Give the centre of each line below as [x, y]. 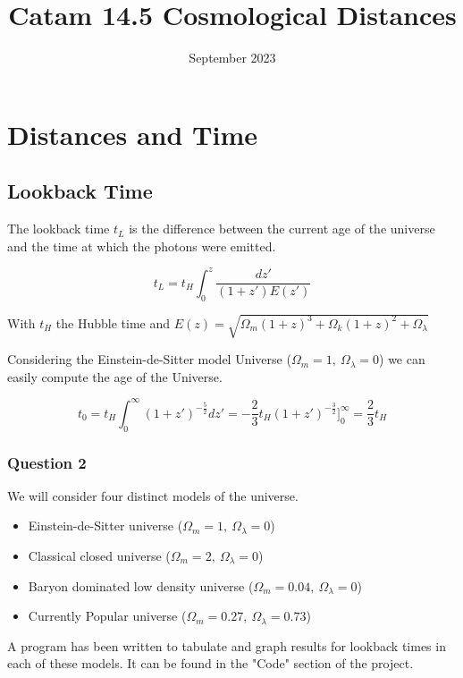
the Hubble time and [113, 322]
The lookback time [59, 229]
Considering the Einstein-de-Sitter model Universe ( [149, 359]
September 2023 [232, 58]
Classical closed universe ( [99, 556]
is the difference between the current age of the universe [282, 229]
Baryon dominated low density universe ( [141, 585]
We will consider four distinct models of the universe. [153, 495]
